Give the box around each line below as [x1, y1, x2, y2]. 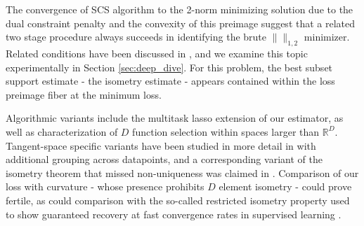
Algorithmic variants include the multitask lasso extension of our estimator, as [6, 111, 344, 125]
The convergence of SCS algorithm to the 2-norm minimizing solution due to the [6, 2, 353, 16]
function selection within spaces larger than [132, 124, 320, 139]
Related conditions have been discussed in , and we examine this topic [6, 45, 308, 60]
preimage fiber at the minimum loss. [6, 87, 162, 101]
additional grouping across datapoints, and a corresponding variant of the [6, 152, 323, 167]
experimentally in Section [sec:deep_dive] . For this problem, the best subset [6, 59, 333, 74]
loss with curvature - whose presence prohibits [6, 179, 204, 194]
